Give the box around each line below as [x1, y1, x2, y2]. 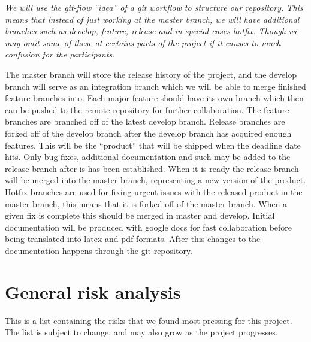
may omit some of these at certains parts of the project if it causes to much [5, 36, 281, 49]
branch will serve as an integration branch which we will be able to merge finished [5, 80, 306, 92]
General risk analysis [5, 279, 181, 304]
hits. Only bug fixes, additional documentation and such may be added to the [5, 150, 291, 163]
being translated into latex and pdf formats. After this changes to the [5, 232, 261, 245]
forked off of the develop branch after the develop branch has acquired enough [5, 126, 292, 139]
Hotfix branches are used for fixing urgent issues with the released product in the [5, 185, 303, 198]
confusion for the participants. [5, 48, 115, 60]
